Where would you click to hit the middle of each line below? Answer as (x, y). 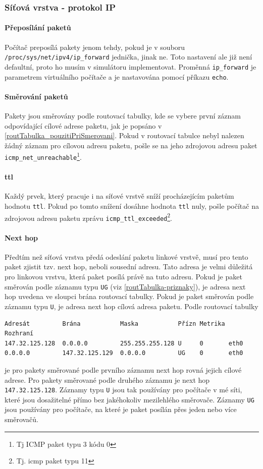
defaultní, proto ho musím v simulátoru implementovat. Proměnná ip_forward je (130, 66)
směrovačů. (21, 419)
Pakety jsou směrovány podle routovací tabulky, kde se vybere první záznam (123, 115)
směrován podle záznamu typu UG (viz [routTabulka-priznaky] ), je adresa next (125, 286)
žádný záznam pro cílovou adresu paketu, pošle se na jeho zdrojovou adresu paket (131, 145)
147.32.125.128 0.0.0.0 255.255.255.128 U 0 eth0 (124, 343)
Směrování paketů (36, 96)
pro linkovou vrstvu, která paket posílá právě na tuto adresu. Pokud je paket (123, 277)
